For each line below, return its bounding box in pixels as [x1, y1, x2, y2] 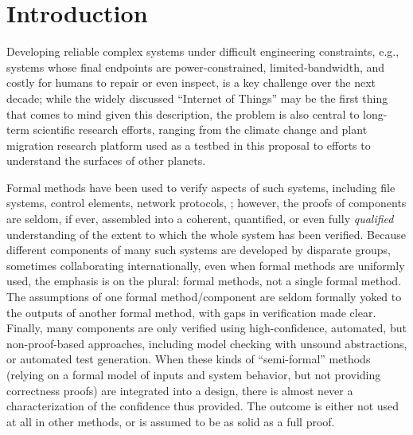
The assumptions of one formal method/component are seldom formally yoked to [6, 288, 402, 305]
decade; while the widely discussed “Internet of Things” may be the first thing [6, 89, 388, 106]
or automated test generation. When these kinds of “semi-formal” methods [6, 351, 371, 367]
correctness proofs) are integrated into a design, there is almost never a [6, 382, 353, 398]
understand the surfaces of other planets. [6, 152, 206, 169]
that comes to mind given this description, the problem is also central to [6, 105, 360, 122]
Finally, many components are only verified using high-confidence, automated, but [6, 319, 407, 336]
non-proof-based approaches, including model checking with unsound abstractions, [6, 335, 407, 351]
